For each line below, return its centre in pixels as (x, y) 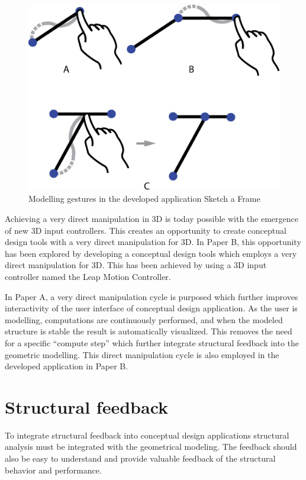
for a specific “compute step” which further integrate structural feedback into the (152, 342)
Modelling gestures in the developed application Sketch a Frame (144, 199)
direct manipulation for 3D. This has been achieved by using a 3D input (136, 265)
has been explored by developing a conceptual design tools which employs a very (151, 253)
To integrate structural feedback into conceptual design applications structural (147, 435)
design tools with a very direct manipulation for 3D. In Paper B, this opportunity (153, 242)
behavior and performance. (53, 470)
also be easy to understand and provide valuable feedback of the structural (140, 458)
